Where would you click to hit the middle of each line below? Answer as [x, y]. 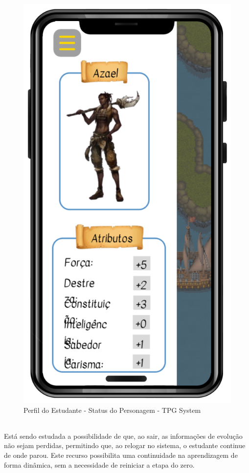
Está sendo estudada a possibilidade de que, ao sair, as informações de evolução [123, 436]
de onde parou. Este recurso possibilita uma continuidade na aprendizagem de [121, 455]
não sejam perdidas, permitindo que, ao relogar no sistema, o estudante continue [125, 445]
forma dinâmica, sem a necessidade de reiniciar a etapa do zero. [99, 464]
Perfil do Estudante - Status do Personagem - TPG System [112, 410]
